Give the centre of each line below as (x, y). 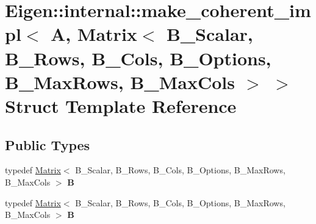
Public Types (48, 144)
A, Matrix (94, 34)
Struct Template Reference (121, 105)
